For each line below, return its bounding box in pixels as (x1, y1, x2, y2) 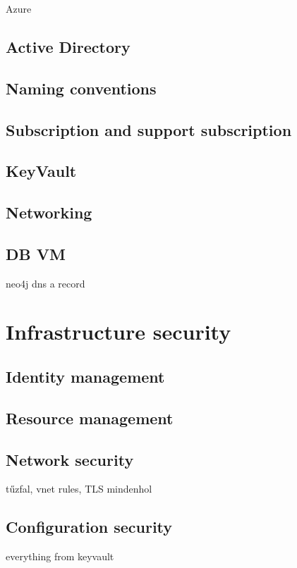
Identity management (6, 366, 165, 388)
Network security (6, 448, 134, 470)
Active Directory (6, 35, 131, 57)
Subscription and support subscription (6, 118, 292, 140)
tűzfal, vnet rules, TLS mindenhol (6, 481, 152, 496)
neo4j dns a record (6, 276, 85, 290)
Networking (6, 202, 92, 223)
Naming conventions (6, 77, 157, 99)
